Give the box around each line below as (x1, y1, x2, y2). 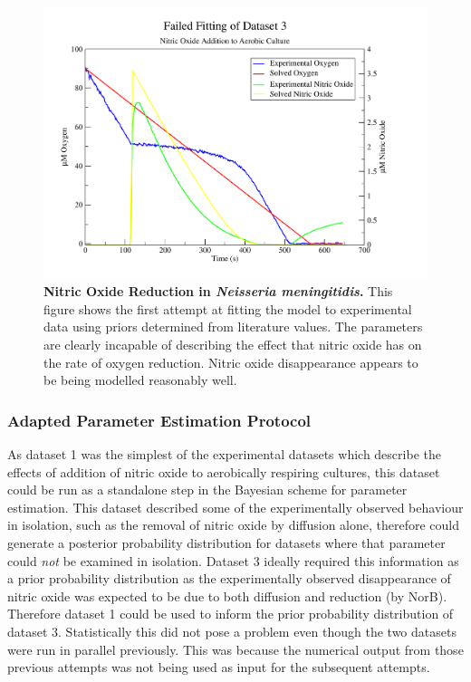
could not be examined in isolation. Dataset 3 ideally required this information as (7, 551, 459, 570)
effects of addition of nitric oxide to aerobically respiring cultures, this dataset (7, 462, 440, 481)
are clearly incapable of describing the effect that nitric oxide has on (43, 335, 422, 354)
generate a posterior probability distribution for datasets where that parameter (7, 533, 446, 552)
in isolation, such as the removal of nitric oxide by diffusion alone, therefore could (7, 515, 460, 534)
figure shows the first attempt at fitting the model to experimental (43, 299, 412, 318)
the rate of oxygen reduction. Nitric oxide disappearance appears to (43, 352, 418, 371)
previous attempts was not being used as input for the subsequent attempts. (7, 658, 430, 677)
